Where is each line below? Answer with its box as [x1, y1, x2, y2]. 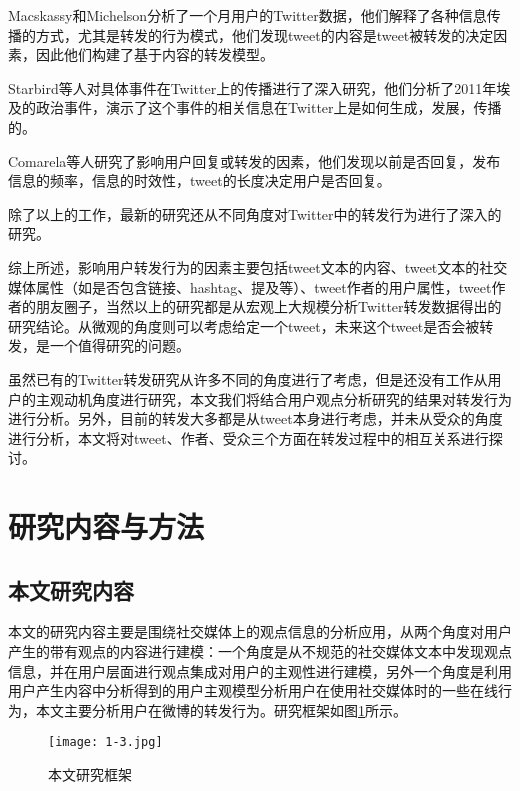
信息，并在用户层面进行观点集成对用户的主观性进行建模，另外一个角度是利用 [8, 660, 512, 681]
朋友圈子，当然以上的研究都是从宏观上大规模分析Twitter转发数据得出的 [35, 296, 502, 317]
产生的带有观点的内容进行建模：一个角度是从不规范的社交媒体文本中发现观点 [8, 641, 512, 662]
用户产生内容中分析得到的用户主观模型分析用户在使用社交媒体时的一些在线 [8, 680, 498, 701]
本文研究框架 [48, 764, 132, 785]
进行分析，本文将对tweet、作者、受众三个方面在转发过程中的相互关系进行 [8, 427, 489, 448]
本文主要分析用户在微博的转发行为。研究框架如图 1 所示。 [35, 699, 407, 720]
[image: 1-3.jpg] [48, 735, 163, 750]
